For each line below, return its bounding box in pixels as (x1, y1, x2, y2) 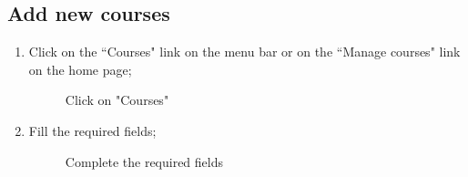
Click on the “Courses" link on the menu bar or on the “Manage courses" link (28, 42, 461, 61)
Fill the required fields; (28, 120, 157, 140)
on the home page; (28, 59, 132, 78)
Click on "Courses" (65, 90, 169, 109)
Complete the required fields (65, 151, 224, 171)
